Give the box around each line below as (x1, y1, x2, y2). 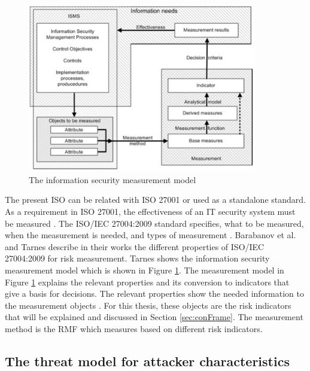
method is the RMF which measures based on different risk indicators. (5, 323, 263, 335)
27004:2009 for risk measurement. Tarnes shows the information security (5, 252, 270, 264)
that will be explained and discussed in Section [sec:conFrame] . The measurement (5, 311, 303, 323)
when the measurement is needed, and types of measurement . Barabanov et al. (5, 229, 296, 241)
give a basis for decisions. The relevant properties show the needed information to (5, 287, 304, 300)
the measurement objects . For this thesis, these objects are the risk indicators (5, 299, 291, 311)
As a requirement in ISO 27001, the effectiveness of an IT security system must (5, 205, 296, 218)
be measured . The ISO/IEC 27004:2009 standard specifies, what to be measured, (5, 217, 304, 229)
